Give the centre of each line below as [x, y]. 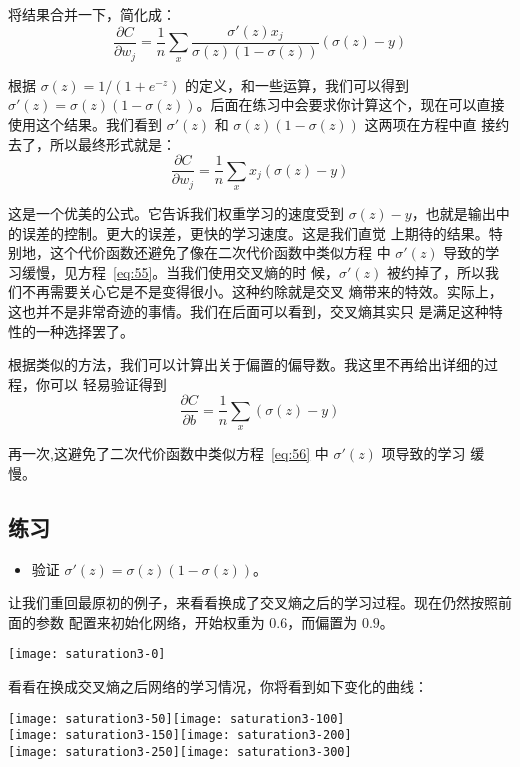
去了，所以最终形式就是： [92, 143]
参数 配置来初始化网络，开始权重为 [150, 621]
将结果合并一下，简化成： [92, 14]
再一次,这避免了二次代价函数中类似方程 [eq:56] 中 [168, 453]
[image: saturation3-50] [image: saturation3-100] [176, 718]
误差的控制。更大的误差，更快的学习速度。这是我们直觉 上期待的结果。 [255, 232]
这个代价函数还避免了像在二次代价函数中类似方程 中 [220, 252]
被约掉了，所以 [435, 271]
